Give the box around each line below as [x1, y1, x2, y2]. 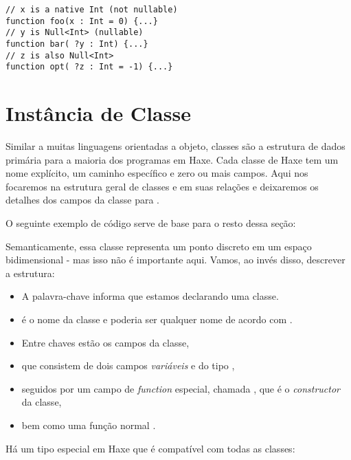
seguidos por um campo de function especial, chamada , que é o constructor [21, 381, 340, 395]
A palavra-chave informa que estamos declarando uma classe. [21, 289, 279, 303]
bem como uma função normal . [21, 417, 156, 432]
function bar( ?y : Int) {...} [5, 39, 148, 49]
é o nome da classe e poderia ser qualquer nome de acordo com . [21, 312, 293, 326]
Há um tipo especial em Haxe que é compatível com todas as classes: [5, 441, 295, 455]
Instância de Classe [5, 99, 191, 127]
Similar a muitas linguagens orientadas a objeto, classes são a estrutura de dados [5, 139, 346, 153]
